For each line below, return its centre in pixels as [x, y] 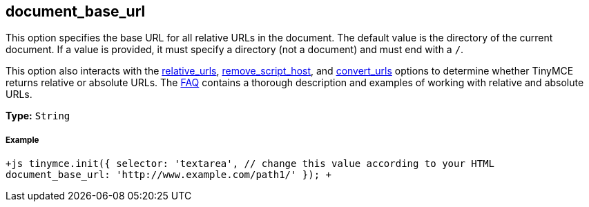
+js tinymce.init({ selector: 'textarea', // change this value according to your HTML [250, 164]
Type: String [38, 116]
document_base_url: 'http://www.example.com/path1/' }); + [169, 175]
